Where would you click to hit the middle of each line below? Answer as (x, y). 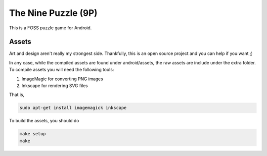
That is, (17, 95)
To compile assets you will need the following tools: (62, 70)
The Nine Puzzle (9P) (53, 13)
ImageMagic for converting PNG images (62, 79)
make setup (33, 134)
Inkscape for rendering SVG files (55, 86)
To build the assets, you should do (44, 121)
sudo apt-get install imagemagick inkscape (73, 108)
